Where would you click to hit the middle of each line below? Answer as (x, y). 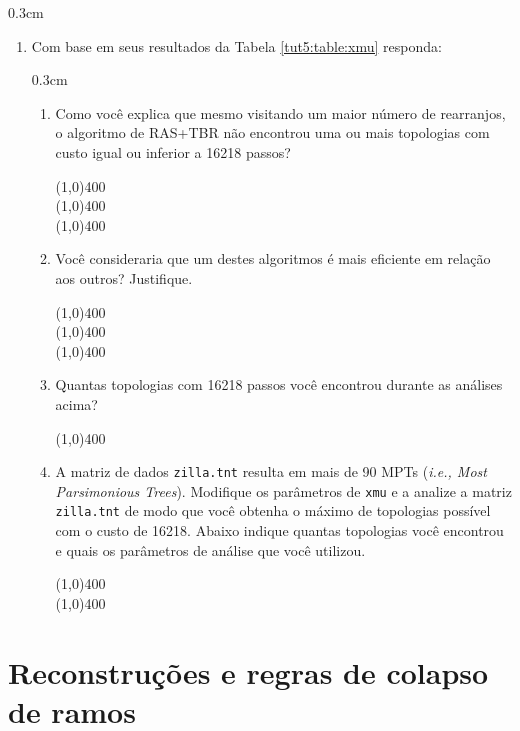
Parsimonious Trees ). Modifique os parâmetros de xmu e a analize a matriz (283, 490)
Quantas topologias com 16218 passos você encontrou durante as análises (279, 384)
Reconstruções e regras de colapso (248, 671)
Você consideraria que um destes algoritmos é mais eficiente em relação (273, 258)
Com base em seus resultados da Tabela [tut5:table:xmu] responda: (236, 45)
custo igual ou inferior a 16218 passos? (173, 151)
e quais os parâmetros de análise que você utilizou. (210, 549)
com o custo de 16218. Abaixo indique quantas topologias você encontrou (279, 530)
